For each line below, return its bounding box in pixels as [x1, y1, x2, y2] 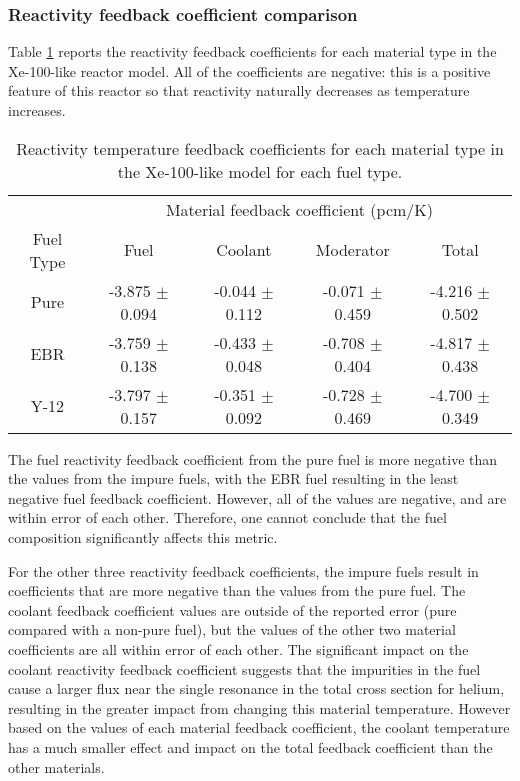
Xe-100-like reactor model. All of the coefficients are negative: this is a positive [8, 60, 491, 81]
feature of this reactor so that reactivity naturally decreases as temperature [8, 80, 470, 101]
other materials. [8, 756, 105, 777]
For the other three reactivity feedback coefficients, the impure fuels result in [8, 560, 479, 581]
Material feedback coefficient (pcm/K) [165, 197, 434, 221]
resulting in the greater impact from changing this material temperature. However [8, 697, 511, 718]
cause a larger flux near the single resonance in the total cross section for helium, [8, 678, 505, 699]
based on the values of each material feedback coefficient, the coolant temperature [8, 717, 510, 738]
